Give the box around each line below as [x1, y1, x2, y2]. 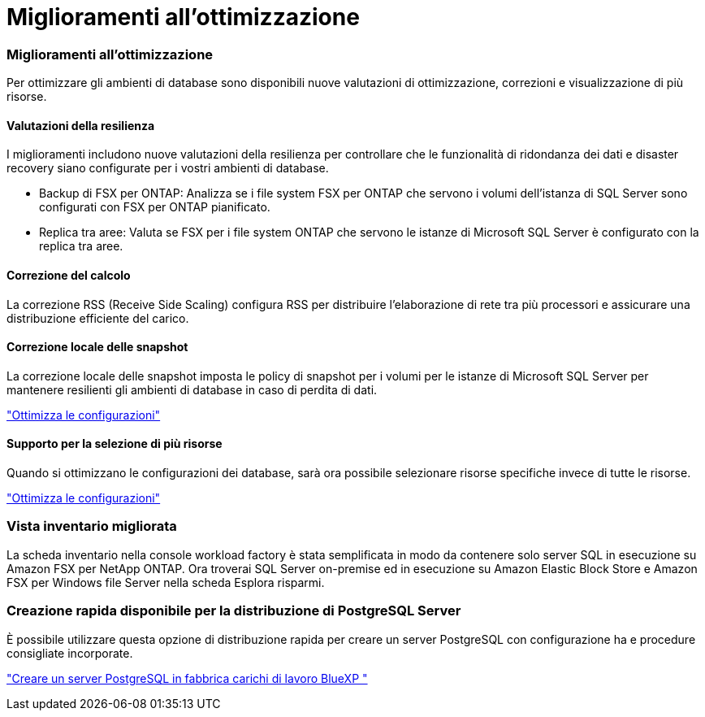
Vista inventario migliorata [6, 518, 177, 535]
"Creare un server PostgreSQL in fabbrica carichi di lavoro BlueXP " [6, 671, 368, 685]
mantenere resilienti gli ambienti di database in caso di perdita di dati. [6, 382, 378, 397]
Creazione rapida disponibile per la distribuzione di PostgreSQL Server [6, 602, 461, 619]
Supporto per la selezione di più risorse [6, 437, 223, 451]
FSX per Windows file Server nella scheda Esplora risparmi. [6, 575, 325, 589]
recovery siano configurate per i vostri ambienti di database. [6, 161, 329, 176]
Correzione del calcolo [6, 267, 131, 282]
